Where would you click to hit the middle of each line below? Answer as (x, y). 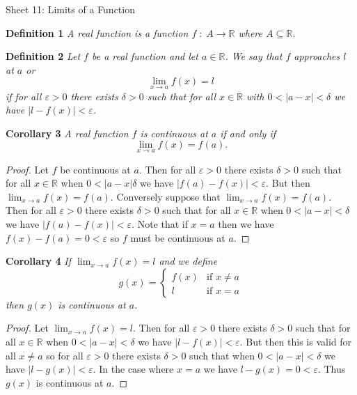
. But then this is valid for (295, 341)
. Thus (332, 369)
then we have (246, 223)
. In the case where (133, 369)
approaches (317, 56)
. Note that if (160, 223)
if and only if (248, 133)
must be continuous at (178, 237)
